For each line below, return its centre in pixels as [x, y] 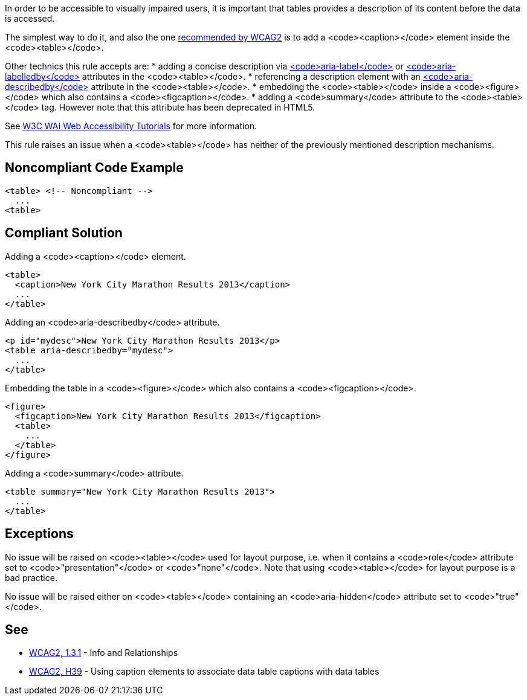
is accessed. [30, 18]
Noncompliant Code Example [94, 168]
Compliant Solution [64, 233]
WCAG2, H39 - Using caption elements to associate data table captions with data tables [204, 672]
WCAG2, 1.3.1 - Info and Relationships [104, 653]
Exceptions [39, 534]
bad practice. [31, 577]
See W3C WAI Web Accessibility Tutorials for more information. [131, 126]
